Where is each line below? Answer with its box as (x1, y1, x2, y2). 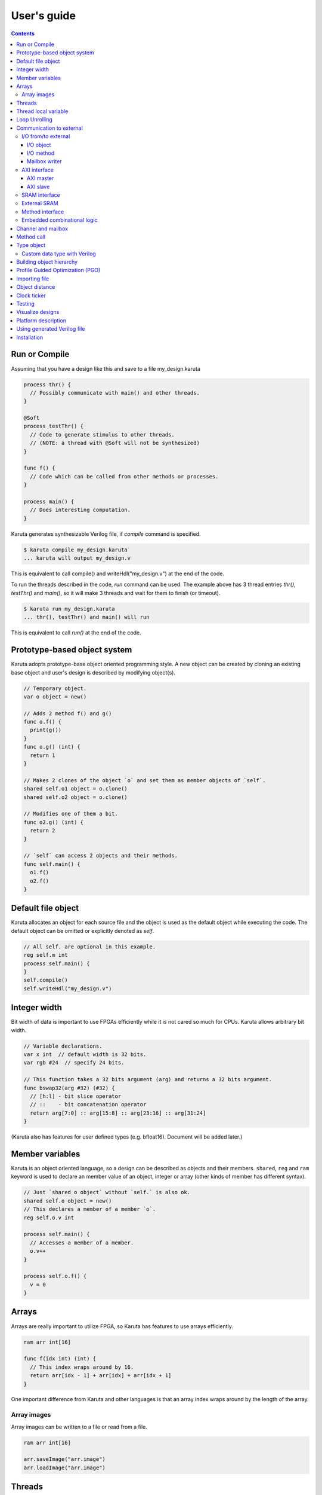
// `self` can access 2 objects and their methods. (23, 852, 178, 859)
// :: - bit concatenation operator (30, 1101, 147, 1108)
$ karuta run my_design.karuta (23, 605, 116, 612)
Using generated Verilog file (16, 325, 85, 332)
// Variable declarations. (23, 1042, 103, 1049)
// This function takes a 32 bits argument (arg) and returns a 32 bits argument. (23, 1076, 273, 1083)
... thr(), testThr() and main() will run (23, 614, 150, 621)
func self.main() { (23, 861, 80, 867)
